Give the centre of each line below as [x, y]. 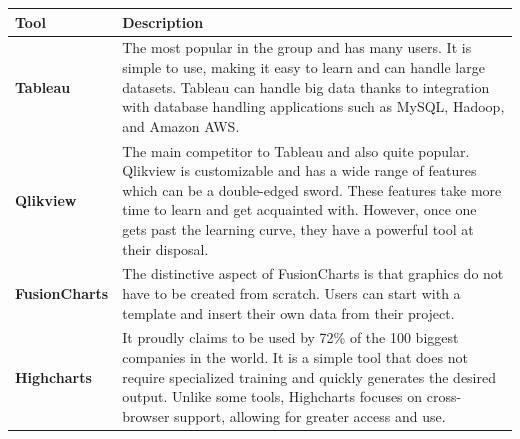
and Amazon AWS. [181, 125]
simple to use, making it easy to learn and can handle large [303, 66]
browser [146, 415]
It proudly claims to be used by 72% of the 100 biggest [290, 337]
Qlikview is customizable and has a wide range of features [299, 170]
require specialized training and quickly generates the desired [309, 376]
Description [163, 21]
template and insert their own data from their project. [288, 312]
